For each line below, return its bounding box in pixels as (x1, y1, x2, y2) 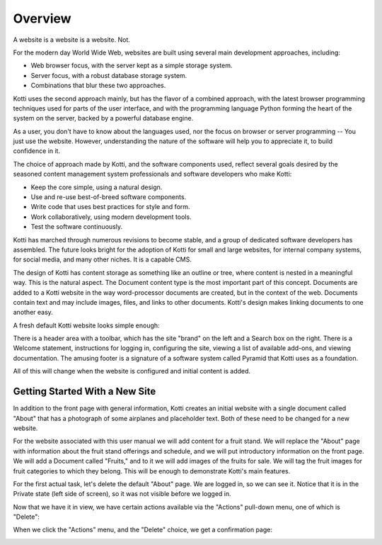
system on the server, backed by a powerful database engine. (13, 114, 194, 123)
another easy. (13, 308, 53, 317)
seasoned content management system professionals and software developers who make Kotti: (13, 170, 292, 179)
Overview (13, 11, 71, 26)
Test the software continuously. (30, 223, 123, 231)
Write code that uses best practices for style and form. (30, 203, 190, 211)
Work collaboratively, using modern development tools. (30, 213, 192, 221)
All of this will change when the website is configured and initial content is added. (13, 367, 251, 376)
